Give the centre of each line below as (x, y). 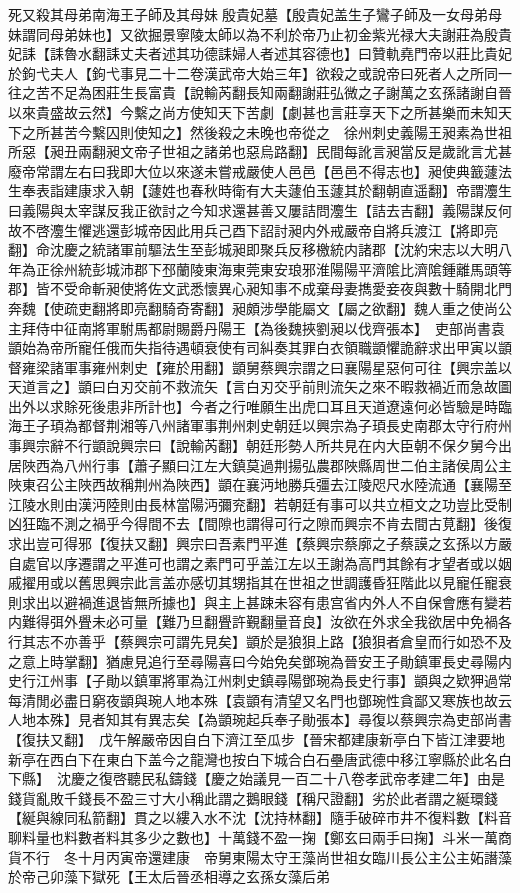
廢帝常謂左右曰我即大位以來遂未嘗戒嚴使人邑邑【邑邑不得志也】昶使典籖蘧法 (260, 170)
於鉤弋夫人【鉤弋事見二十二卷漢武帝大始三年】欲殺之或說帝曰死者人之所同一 (260, 72)
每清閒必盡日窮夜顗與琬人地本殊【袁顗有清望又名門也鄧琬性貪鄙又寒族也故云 (260, 699)
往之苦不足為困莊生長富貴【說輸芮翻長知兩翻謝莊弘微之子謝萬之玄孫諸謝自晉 (260, 92)
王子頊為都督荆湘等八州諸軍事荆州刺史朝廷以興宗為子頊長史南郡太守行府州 (266, 425)
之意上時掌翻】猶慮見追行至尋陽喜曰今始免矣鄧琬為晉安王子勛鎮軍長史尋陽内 (260, 660)
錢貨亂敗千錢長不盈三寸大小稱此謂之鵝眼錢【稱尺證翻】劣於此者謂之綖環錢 (253, 797)
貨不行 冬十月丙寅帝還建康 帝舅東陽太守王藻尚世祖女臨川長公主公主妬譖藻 (260, 856)
